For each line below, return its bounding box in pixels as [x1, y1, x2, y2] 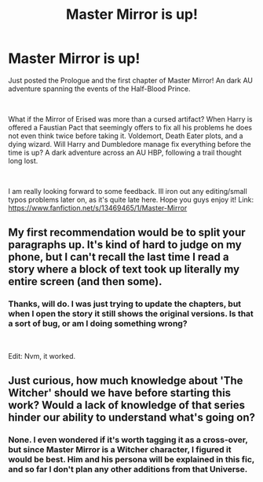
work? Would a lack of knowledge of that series [8, 399, 246, 412]
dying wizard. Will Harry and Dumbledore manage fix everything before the [8, 139, 251, 148]
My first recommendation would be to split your [8, 226, 246, 239]
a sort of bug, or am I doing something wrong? [8, 318, 188, 329]
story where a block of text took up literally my [8, 263, 240, 276]
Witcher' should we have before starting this [8, 386, 232, 400]
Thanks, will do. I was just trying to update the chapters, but [8, 298, 242, 309]
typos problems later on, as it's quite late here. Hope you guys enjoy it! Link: [8, 195, 254, 204]
